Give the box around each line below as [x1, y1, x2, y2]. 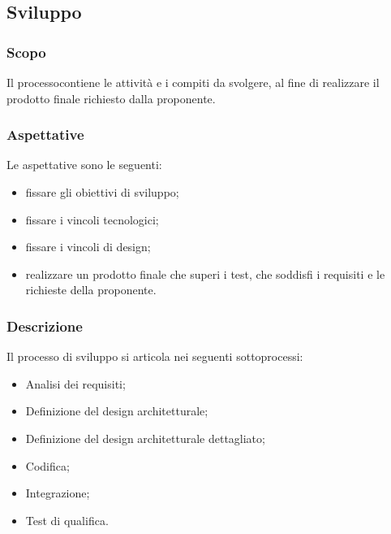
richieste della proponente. [25, 281, 157, 298]
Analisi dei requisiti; [25, 375, 126, 392]
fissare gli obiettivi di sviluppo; [25, 184, 179, 200]
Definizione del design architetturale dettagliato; [25, 429, 265, 446]
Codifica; [25, 457, 70, 474]
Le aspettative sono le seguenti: [6, 156, 162, 173]
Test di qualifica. [25, 511, 109, 528]
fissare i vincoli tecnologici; [25, 211, 159, 228]
